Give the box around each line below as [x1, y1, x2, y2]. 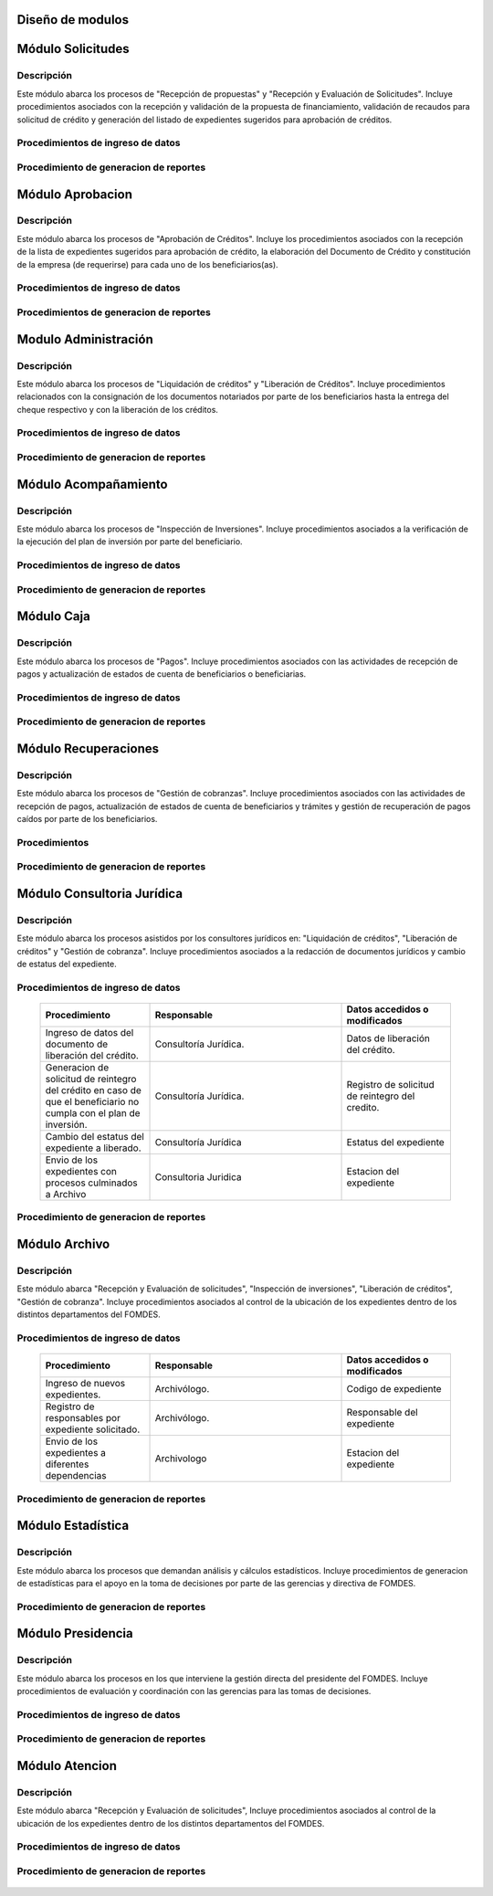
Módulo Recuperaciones [16, 741, 160, 756]
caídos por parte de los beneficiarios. [16, 814, 158, 825]
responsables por [45, 1412, 121, 1425]
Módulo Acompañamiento [16, 476, 168, 492]
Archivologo [154, 1452, 207, 1465]
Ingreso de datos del [45, 1027, 134, 1039]
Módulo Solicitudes [16, 41, 130, 57]
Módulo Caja [16, 608, 90, 625]
